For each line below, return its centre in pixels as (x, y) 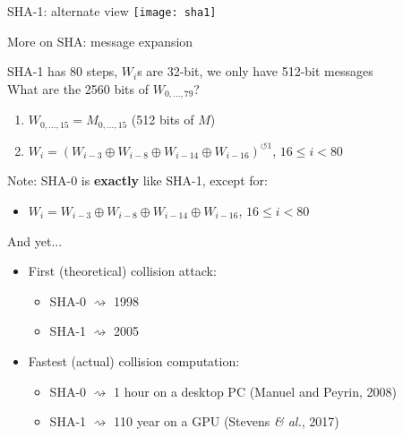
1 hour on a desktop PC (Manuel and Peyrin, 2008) (256, 391)
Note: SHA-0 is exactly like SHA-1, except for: (137, 180)
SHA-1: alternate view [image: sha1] (112, 11)
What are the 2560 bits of (78, 88)
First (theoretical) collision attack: (122, 271)
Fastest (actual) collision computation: (134, 360)
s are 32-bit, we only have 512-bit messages (255, 71)
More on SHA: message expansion (100, 41)
